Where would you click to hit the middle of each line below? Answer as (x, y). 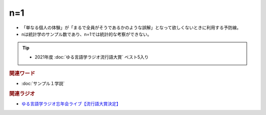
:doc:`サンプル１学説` (43, 84)
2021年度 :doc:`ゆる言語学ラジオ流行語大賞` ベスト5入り (92, 57)
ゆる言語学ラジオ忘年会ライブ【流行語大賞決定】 (71, 104)
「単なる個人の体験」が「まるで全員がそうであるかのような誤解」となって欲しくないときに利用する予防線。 (131, 28)
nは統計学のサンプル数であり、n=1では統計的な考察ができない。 (87, 34)
